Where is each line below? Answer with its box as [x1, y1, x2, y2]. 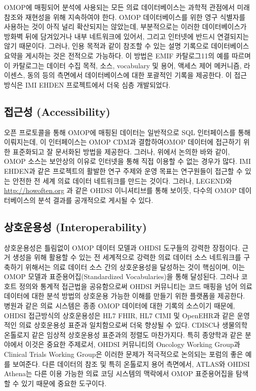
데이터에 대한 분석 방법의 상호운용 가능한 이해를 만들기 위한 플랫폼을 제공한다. [4, 291, 245, 301]
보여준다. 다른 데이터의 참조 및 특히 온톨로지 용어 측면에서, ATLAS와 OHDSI [12, 358, 250, 369]
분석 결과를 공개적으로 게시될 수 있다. [38, 195, 153, 205]
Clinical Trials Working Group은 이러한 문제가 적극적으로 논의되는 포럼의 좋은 [4, 349, 243, 359]
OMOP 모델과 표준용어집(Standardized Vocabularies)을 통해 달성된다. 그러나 [4, 271, 239, 282]
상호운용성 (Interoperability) [4, 219, 147, 234]
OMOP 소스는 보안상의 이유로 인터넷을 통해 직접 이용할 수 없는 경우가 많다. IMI [4, 156, 251, 166]
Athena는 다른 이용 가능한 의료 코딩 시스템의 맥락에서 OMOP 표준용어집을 [4, 368, 234, 379]
